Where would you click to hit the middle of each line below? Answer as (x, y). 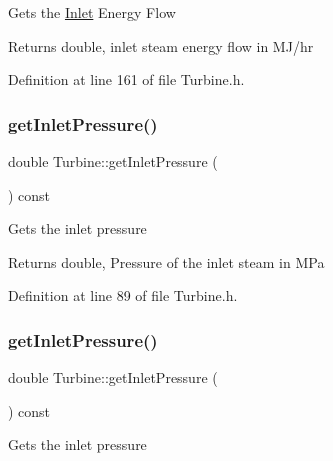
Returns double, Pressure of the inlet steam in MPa (166, 261)
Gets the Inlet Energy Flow (92, 12)
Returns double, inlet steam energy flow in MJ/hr (161, 45)
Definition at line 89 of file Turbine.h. (123, 295)
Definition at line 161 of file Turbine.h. (126, 79)
